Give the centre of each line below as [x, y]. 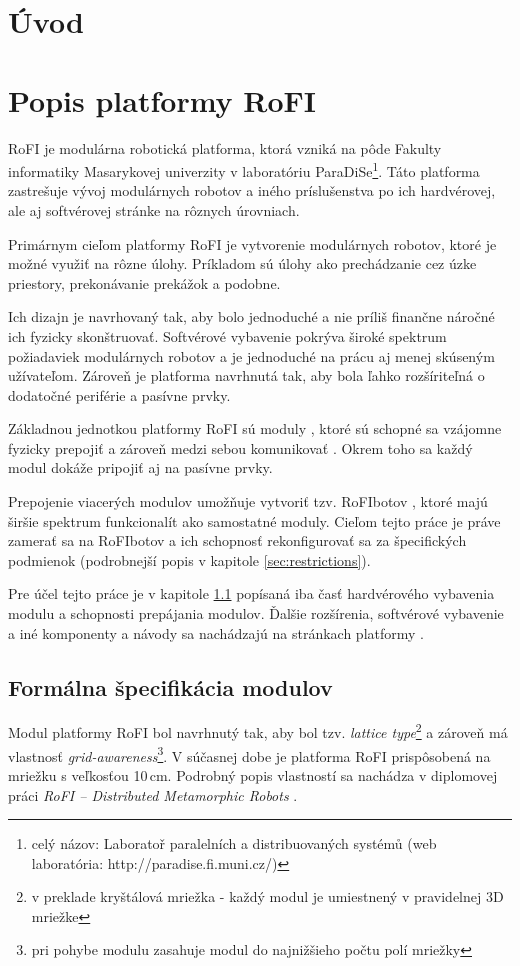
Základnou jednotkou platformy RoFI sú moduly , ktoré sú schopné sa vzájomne [255, 428]
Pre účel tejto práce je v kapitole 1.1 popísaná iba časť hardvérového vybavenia [251, 593]
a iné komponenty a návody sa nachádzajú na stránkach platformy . [216, 632]
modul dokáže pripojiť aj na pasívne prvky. [140, 467]
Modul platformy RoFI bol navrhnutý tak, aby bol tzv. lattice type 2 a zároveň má [258, 731]
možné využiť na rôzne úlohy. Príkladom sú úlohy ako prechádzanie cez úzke [242, 263]
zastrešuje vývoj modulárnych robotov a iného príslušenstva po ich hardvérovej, [252, 190]
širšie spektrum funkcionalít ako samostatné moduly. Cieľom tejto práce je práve [254, 520]
